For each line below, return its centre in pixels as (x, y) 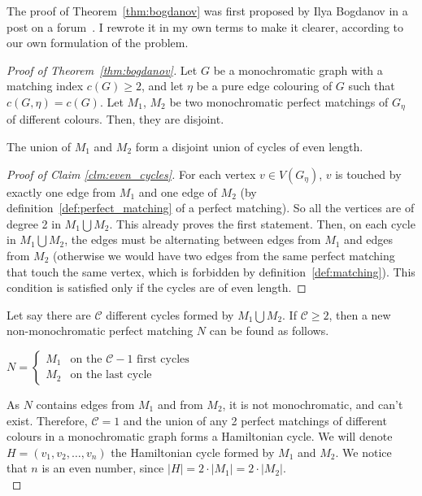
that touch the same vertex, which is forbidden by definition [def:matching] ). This (211, 271)
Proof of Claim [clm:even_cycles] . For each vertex (131, 174)
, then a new (360, 314)
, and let (163, 86)
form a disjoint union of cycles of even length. (249, 147)
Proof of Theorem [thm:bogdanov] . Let (102, 70)
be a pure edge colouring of (264, 86)
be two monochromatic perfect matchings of (279, 101)
